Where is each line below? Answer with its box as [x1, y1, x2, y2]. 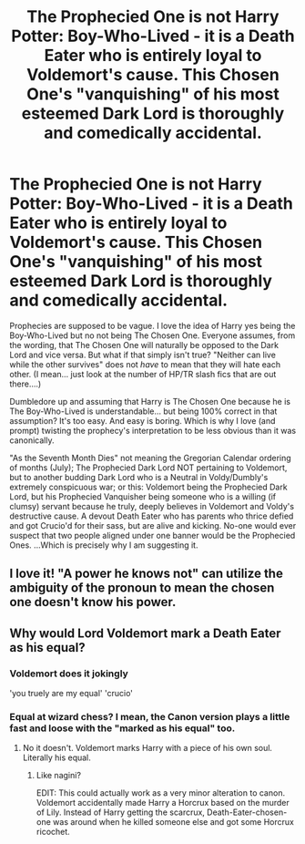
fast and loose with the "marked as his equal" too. [9, 722, 236, 735]
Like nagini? [36, 770, 82, 781]
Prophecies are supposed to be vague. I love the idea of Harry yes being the [9, 320, 296, 331]
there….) [9, 378, 42, 389]
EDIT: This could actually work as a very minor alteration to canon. [36, 787, 285, 798]
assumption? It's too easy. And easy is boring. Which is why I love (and [9, 415, 276, 426]
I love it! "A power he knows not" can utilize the [9, 566, 284, 582]
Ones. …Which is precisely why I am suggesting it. [9, 540, 198, 551]
